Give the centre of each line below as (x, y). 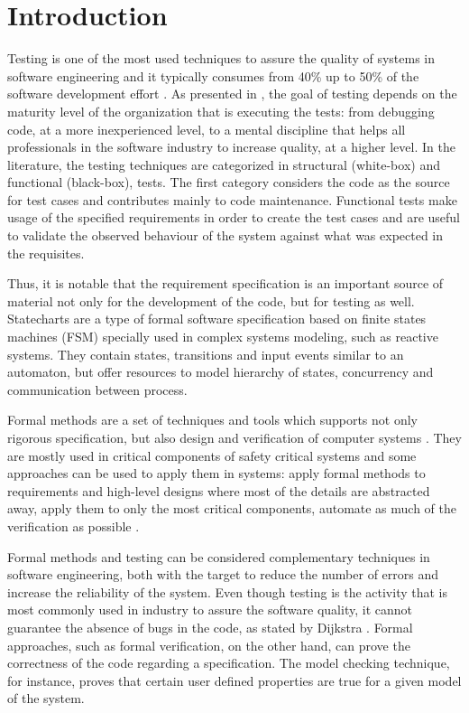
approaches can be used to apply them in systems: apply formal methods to (216, 473)
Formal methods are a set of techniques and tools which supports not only (212, 420)
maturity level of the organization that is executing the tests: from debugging (221, 111)
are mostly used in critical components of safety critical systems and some (212, 455)
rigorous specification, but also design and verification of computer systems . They (234, 437)
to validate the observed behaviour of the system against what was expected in (225, 235)
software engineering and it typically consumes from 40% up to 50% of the (213, 75)
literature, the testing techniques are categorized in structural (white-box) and (224, 164)
